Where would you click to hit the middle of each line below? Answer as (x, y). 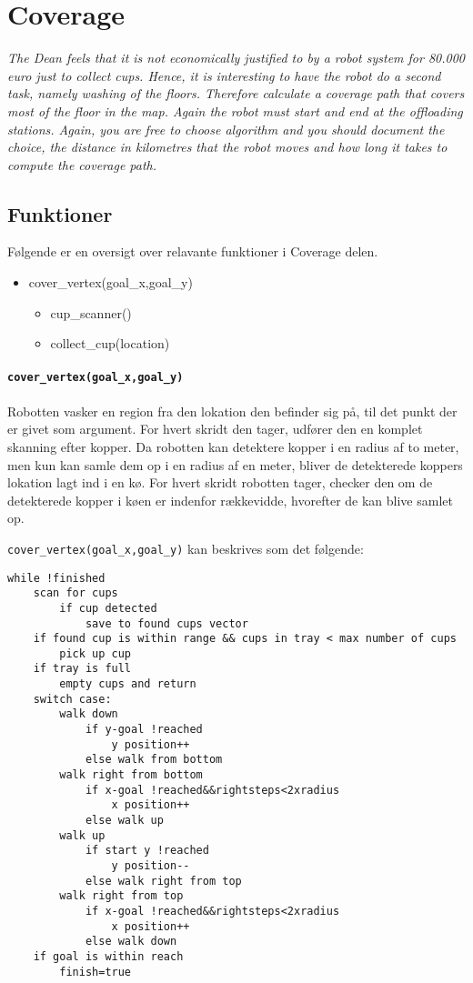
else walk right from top (163, 881)
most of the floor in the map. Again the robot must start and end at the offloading (235, 110)
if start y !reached (147, 851)
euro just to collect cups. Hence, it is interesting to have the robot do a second (224, 75)
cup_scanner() (91, 312)
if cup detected (108, 608)
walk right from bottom (131, 775)
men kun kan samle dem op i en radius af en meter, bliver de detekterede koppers (235, 464)
